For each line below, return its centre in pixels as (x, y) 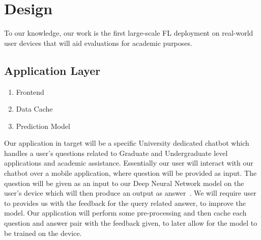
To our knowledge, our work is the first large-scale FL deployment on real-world (129, 33)
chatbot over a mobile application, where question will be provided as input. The (130, 173)
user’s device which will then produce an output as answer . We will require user (130, 193)
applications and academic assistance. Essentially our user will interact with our (129, 163)
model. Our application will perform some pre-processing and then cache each (125, 213)
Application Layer (52, 70)
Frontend (30, 91)
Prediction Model (43, 126)
